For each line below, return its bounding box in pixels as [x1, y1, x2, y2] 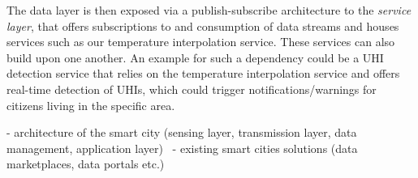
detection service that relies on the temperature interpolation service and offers [6, 65, 400, 82]
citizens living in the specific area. [6, 96, 175, 113]
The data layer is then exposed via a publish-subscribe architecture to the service [6, 2, 412, 18]
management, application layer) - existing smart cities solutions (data [6, 139, 358, 156]
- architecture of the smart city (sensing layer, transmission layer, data [6, 124, 357, 141]
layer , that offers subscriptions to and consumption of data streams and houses [6, 17, 399, 34]
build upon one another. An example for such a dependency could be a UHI [6, 49, 384, 66]
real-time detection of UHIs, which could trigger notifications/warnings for [6, 80, 377, 97]
